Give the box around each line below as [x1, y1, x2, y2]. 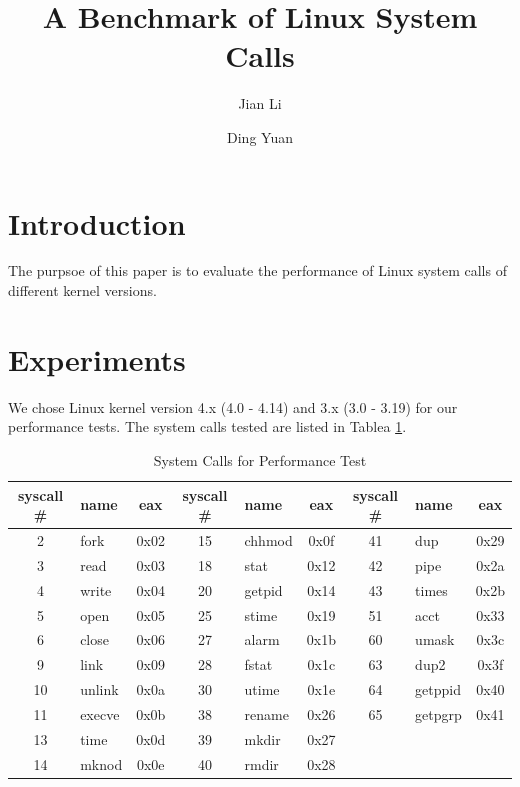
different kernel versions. [8, 280, 157, 301]
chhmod [244, 529, 293, 550]
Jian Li [238, 93, 282, 114]
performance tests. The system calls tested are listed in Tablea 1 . [8, 416, 407, 437]
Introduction [8, 202, 186, 243]
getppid [415, 679, 461, 700]
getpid [244, 579, 283, 600]
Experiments [8, 338, 186, 379]
